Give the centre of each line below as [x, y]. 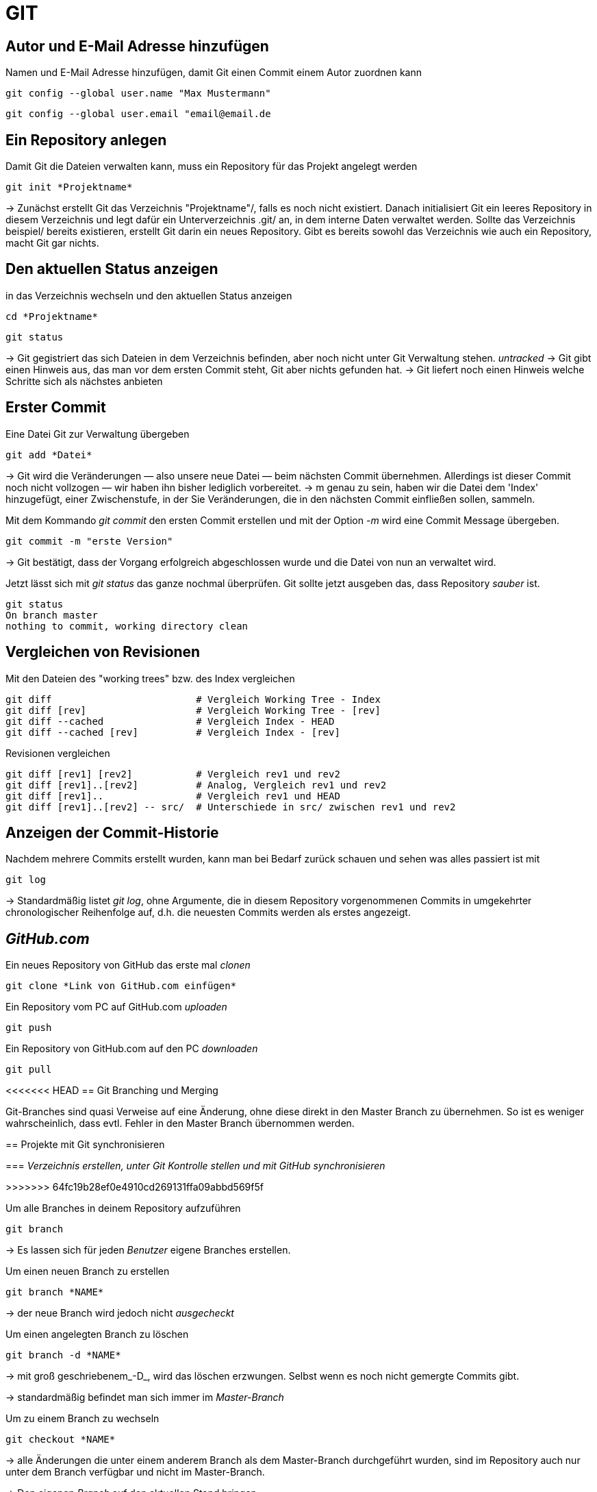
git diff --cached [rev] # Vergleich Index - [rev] [173, 732]
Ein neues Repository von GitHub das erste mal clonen [128, 965]
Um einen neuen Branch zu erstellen [88, 1271]
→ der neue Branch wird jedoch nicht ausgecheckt [120, 1313]
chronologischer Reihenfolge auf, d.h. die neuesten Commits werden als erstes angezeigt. [208, 912]
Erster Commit [56, 408]
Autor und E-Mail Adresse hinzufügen [137, 46]
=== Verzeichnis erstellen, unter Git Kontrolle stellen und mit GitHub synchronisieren [195, 1166]
